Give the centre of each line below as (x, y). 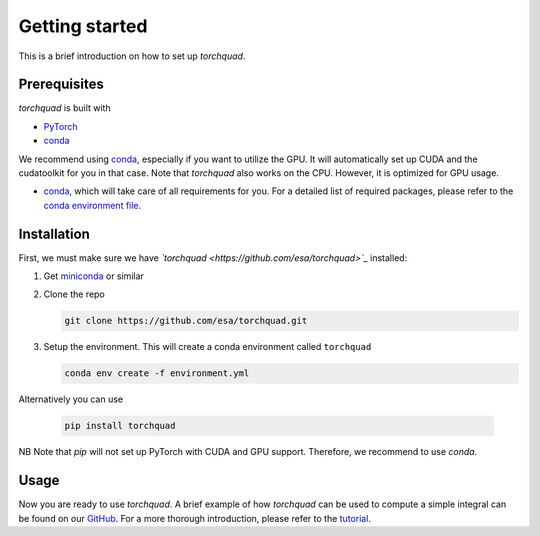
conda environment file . (92, 205)
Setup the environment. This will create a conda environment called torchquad (207, 347)
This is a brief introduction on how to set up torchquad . (132, 56)
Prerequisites (61, 84)
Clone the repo (74, 294)
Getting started (83, 26)
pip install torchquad (120, 426)
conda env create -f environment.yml (157, 373)
